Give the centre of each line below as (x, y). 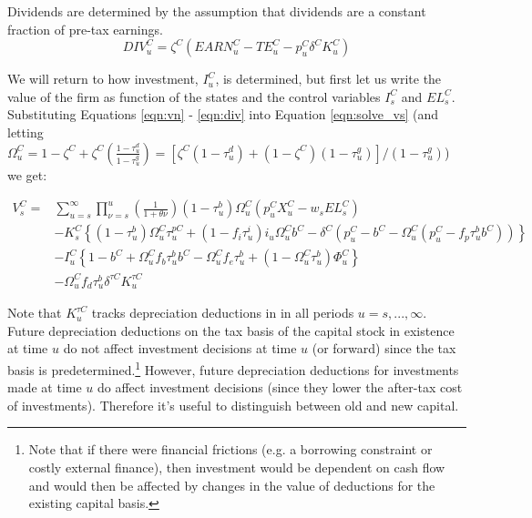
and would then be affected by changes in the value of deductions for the (232, 485)
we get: (27, 174)
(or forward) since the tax (384, 348)
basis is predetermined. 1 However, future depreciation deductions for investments (233, 368)
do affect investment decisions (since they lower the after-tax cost (280, 387)
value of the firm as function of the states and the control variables (194, 96)
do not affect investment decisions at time (180, 348)
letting (26, 132)
